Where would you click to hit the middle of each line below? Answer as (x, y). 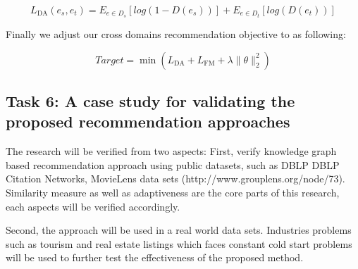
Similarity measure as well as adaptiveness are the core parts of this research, (173, 193)
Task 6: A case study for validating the (150, 101)
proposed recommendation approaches (148, 121)
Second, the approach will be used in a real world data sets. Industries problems (179, 230)
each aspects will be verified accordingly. (93, 206)
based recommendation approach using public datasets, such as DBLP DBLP (173, 164)
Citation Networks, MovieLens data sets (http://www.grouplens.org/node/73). (175, 179)
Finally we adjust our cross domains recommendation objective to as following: (176, 34)
